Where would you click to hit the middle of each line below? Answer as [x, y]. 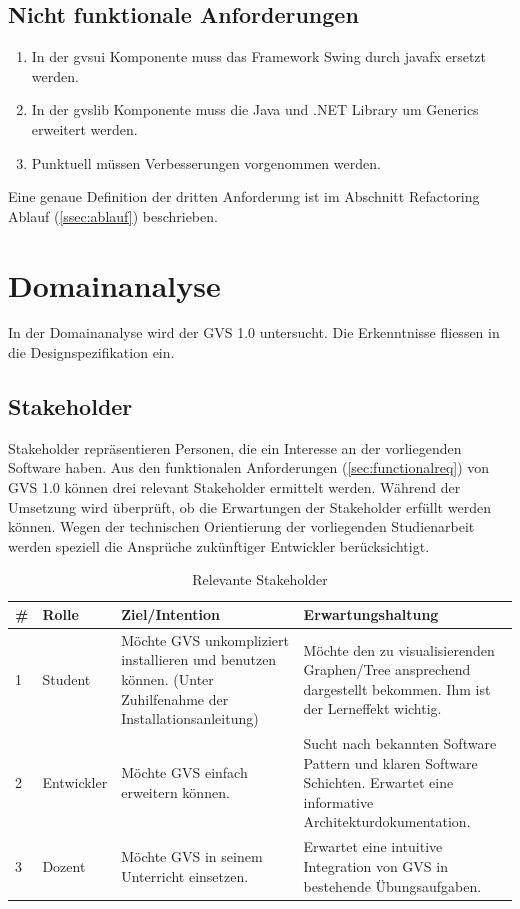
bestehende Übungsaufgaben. [392, 885]
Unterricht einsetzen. [185, 875]
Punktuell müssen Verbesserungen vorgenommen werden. [206, 162]
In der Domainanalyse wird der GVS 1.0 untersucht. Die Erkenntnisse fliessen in [254, 332]
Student [66, 679]
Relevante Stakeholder [260, 579]
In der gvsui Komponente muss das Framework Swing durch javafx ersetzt [259, 56]
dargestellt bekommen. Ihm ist [397, 688]
